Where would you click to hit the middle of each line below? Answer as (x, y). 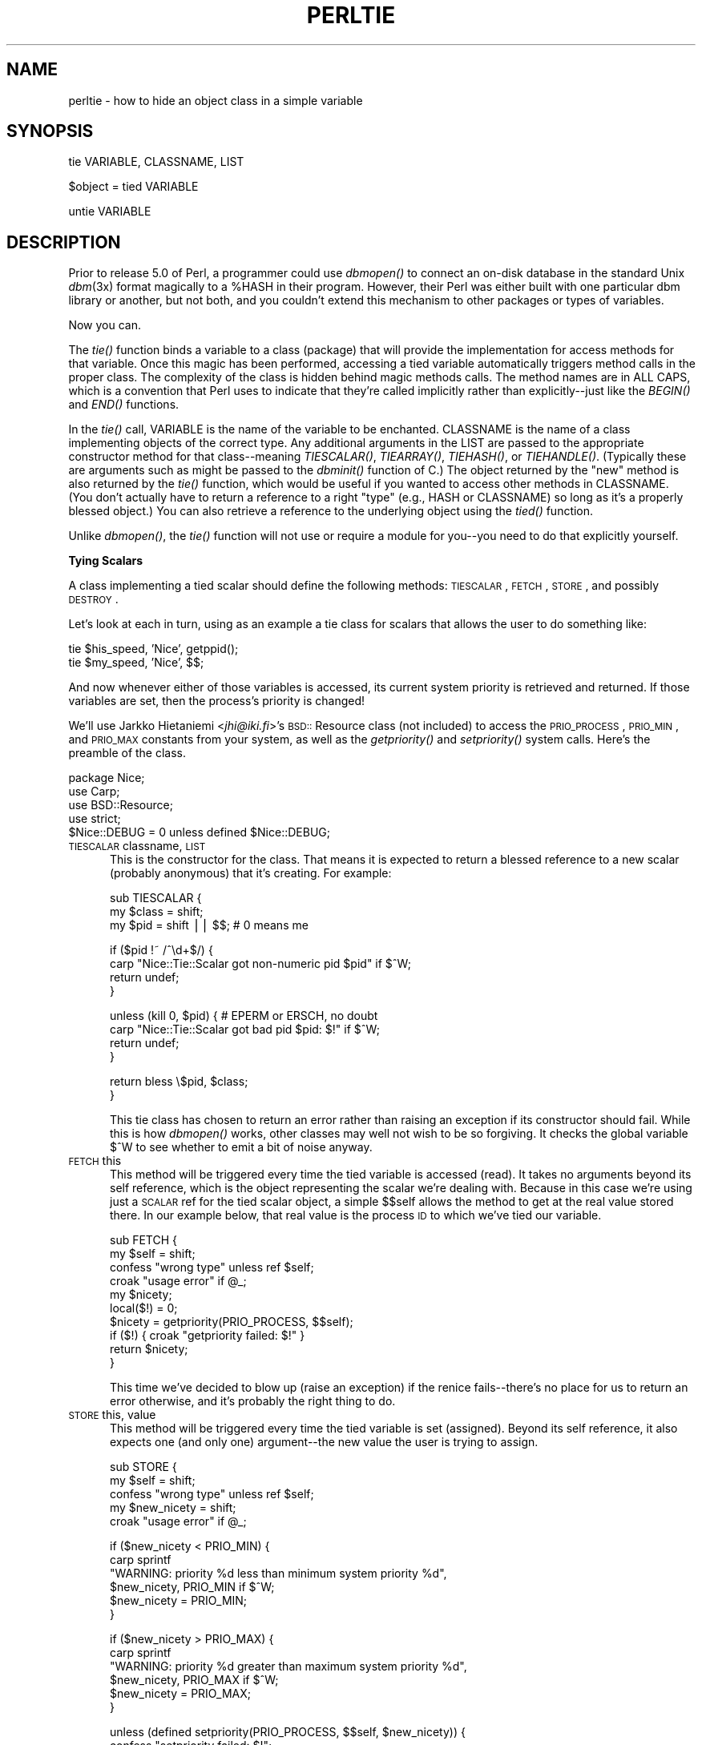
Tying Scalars (106, 561)
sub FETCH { (144, 1240)
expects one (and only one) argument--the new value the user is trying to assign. (324, 1442)
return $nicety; (149, 1349)
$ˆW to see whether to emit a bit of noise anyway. (241, 1147)
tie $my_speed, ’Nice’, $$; (136, 663)
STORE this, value (112, 1415)
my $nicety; (141, 1295)
